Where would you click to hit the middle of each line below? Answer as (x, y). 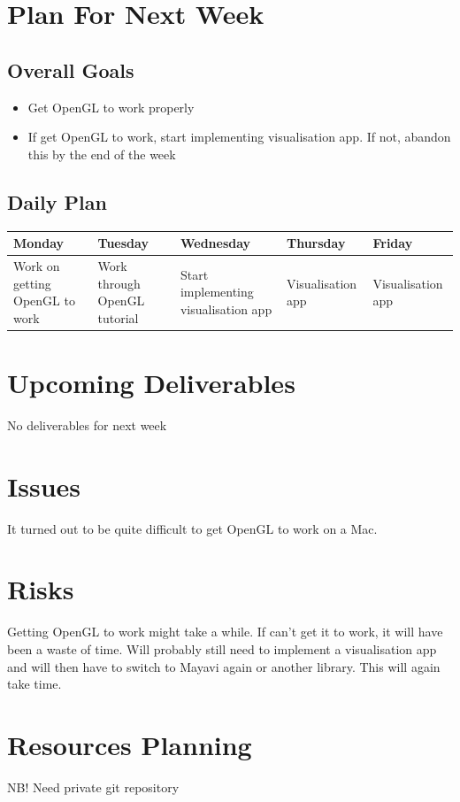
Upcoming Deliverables (151, 382)
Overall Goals (71, 69)
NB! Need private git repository (93, 787)
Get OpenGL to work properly (111, 107)
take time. (34, 684)
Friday (393, 243)
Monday (39, 243)
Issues (44, 486)
